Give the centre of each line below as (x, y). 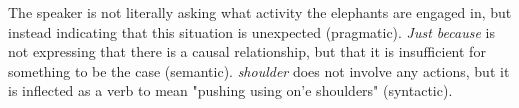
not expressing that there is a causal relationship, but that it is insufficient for (247, 51)
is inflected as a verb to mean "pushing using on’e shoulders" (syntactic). (230, 90)
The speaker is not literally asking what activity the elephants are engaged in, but (260, 12)
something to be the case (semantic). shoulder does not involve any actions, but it (259, 70)
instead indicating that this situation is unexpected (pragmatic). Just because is (251, 31)
